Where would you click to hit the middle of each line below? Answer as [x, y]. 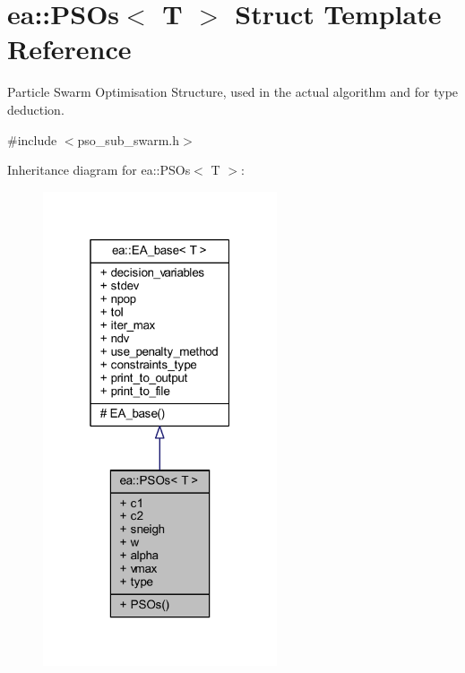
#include [32, 139]
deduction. [36, 109]
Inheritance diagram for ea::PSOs [99, 170]
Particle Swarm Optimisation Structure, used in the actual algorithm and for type [233, 92]
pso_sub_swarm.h [129, 139]
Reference [69, 49]
